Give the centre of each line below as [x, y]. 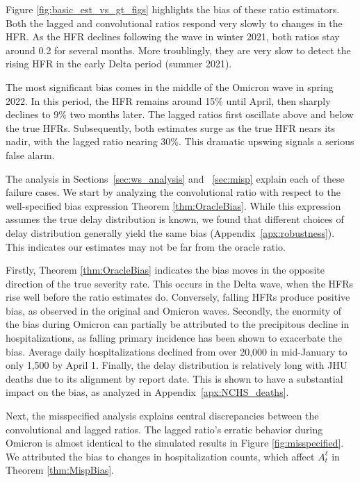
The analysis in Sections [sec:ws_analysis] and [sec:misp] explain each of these [175, 178]
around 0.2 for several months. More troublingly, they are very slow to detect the [178, 50]
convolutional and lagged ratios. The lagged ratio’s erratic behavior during [164, 429]
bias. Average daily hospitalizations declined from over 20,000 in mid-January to [177, 351]
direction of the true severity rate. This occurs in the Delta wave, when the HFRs [179, 283]
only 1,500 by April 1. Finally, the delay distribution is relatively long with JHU [177, 365]
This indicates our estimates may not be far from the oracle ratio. [146, 246]
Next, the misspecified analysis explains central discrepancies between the [162, 416]
